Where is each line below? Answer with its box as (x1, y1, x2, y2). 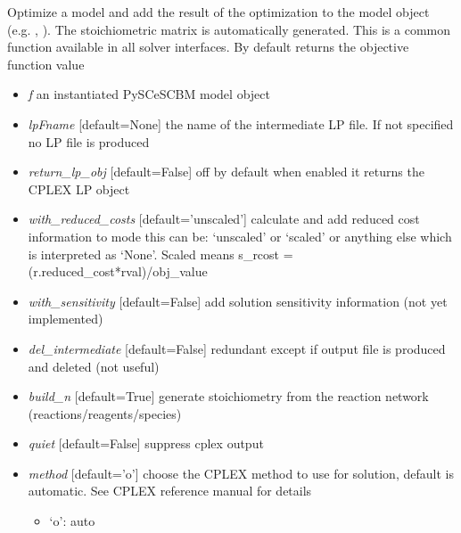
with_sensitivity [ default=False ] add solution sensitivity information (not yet (28, 291, 448, 310)
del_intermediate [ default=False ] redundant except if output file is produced (28, 339, 446, 357)
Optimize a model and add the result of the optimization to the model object (7, 3, 430, 20)
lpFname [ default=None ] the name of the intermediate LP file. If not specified (28, 114, 454, 133)
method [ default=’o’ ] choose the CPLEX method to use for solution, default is (28, 463, 454, 482)
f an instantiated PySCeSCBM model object (28, 85, 270, 103)
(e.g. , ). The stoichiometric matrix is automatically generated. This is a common (7, 20, 450, 38)
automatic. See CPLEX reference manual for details (28, 481, 312, 500)
